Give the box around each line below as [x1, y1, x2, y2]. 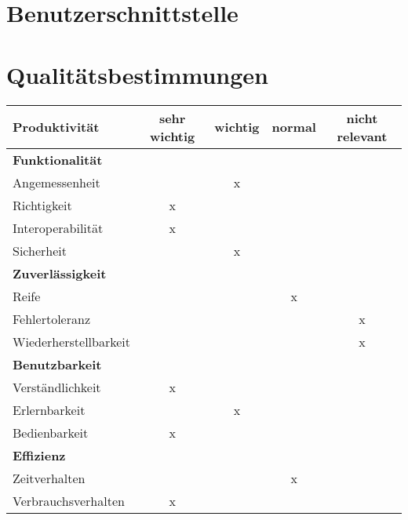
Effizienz [13, 445, 66, 464]
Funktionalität [13, 150, 103, 169]
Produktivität [13, 118, 100, 136]
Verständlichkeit [13, 377, 101, 396]
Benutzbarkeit [13, 355, 102, 373]
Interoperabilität [13, 218, 104, 237]
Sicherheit [13, 241, 67, 260]
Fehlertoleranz [13, 309, 90, 328]
